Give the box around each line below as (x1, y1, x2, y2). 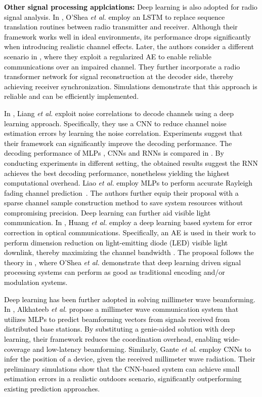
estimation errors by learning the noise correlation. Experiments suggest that (4, 128, 243, 138)
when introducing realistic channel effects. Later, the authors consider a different (4, 41, 254, 52)
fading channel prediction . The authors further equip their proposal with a (4, 187, 239, 198)
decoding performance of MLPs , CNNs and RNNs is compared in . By (4, 148, 224, 158)
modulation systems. (4, 277, 68, 287)
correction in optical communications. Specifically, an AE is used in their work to (4, 227, 256, 238)
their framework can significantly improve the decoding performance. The (4, 137, 232, 148)
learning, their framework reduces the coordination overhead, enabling (4, 334, 222, 344)
